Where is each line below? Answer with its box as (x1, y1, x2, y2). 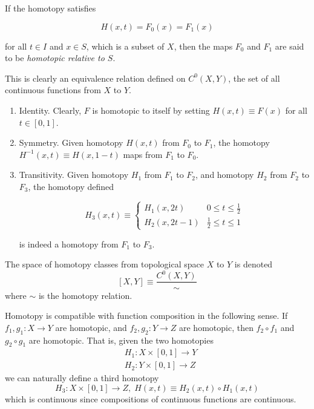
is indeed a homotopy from (19, 237, 119, 250)
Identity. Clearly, (19, 103, 82, 116)
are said (275, 39, 304, 52)
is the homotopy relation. (38, 289, 132, 301)
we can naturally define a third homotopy (5, 371, 159, 384)
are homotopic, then (178, 321, 253, 333)
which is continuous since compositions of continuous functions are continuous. (5, 392, 296, 405)
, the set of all (228, 71, 280, 84)
